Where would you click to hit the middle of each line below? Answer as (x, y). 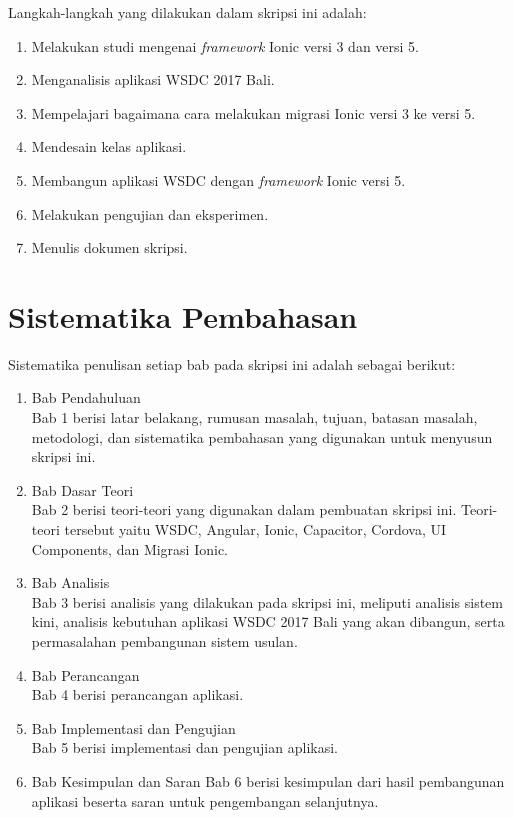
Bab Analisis (70, 582)
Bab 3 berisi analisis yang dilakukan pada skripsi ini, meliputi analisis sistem (267, 601)
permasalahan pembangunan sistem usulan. (164, 641)
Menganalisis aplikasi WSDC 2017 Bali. (153, 79)
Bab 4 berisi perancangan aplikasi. (137, 694)
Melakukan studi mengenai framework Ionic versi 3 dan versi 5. (225, 45)
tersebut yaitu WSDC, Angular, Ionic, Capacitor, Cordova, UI (255, 529)
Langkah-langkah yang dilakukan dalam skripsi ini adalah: (187, 12)
